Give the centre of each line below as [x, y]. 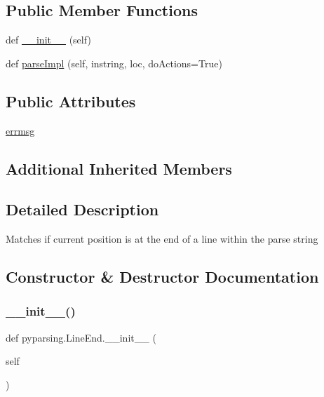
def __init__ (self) [48, 40]
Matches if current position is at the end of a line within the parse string [162, 239]
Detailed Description [82, 209]
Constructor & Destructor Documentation [162, 277]
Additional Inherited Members [119, 168]
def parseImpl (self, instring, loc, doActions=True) [114, 63]
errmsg [20, 130]
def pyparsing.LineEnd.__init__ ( [81, 337]
